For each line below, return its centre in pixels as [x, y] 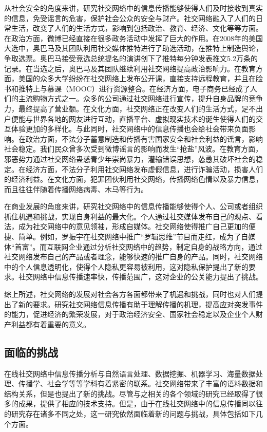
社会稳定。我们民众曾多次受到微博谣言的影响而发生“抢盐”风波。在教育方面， [133, 149]
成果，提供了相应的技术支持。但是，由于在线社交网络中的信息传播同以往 [140, 403]
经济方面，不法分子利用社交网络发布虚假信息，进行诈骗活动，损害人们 [144, 169]
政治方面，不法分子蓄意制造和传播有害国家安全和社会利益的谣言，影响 [144, 138]
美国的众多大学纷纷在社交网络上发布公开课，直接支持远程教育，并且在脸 [140, 78]
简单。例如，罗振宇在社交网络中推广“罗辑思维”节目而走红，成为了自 [133, 237]
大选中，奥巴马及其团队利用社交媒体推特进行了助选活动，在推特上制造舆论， [133, 48]
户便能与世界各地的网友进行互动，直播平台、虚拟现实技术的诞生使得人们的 [130, 118]
